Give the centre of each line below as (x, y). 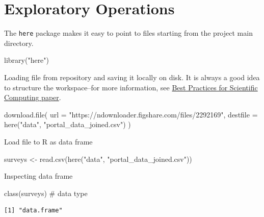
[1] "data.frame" (33, 211)
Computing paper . (33, 97)
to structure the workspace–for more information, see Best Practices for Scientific (131, 87)
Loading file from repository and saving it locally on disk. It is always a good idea (132, 77)
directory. (19, 43)
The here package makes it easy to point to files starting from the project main (128, 33)
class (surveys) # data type (46, 193)
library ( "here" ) (27, 60)
